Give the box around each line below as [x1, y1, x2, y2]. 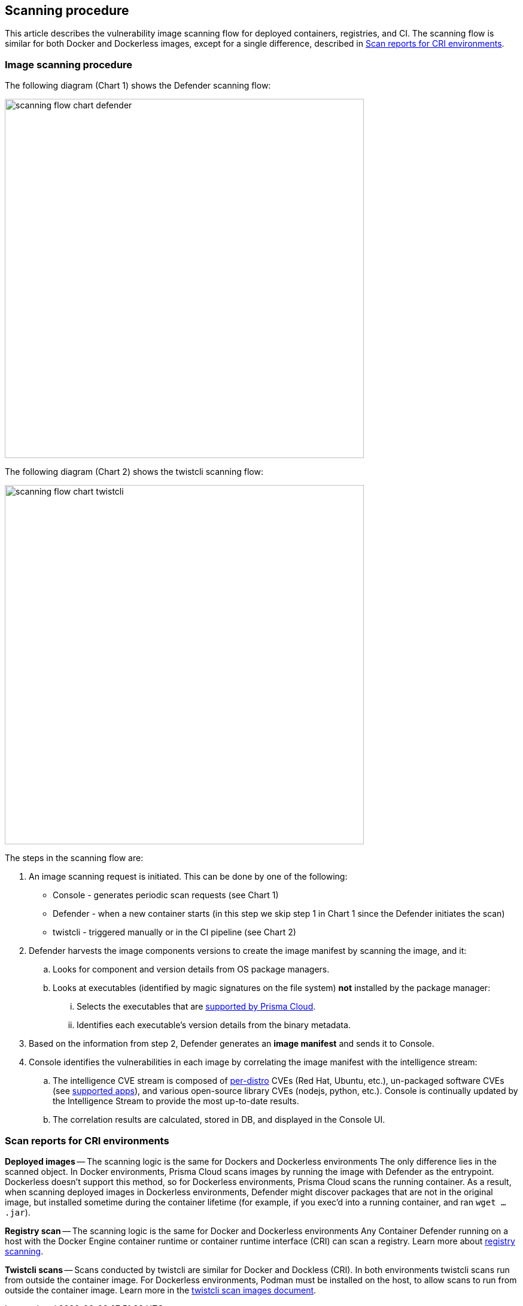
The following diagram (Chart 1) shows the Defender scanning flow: [5, 80, 271, 91]
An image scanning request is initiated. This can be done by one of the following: [29, 871, 348, 882]
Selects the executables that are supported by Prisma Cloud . [77, 1001, 316, 1012]
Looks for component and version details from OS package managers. [53, 964, 330, 975]
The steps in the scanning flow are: [5, 853, 144, 863]
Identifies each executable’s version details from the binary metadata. [77, 1020, 351, 1031]
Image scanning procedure [5, 58, 133, 71]
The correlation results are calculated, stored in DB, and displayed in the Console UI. [53, 1114, 385, 1125]
